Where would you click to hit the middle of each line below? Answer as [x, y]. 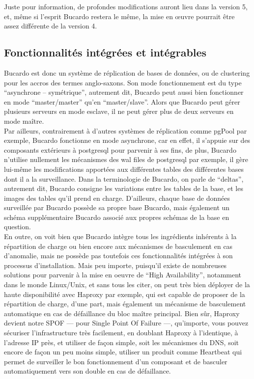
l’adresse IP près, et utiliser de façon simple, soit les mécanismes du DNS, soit [121, 342]
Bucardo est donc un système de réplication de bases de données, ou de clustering [127, 72]
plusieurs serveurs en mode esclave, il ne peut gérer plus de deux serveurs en [119, 111]
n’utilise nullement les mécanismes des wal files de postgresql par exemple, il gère [126, 159]
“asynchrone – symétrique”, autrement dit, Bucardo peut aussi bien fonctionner [124, 92]
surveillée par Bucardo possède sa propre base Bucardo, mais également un [117, 207]
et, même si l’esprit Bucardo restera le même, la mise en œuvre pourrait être [119, 16]
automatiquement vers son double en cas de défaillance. [87, 371]
